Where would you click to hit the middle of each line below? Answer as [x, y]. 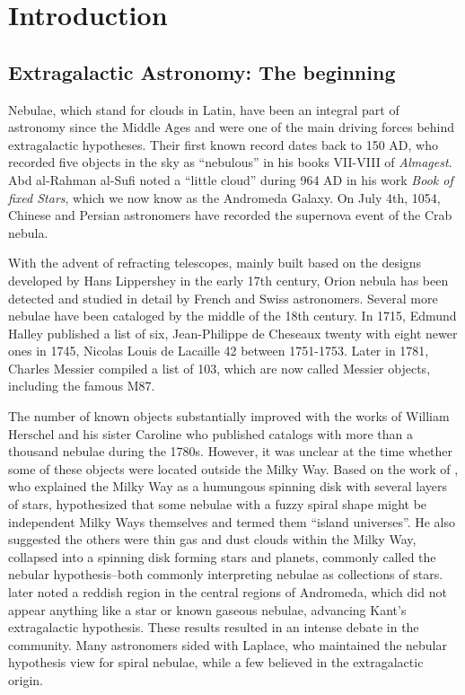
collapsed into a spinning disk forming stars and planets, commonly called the [222, 556]
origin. [26, 679]
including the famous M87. [82, 386]
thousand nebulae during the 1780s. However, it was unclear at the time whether [231, 451]
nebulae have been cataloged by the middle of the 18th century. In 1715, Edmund [232, 316]
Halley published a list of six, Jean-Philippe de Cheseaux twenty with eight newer [233, 333]
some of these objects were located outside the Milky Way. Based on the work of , [233, 468]
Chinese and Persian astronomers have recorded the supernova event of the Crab [230, 215]
